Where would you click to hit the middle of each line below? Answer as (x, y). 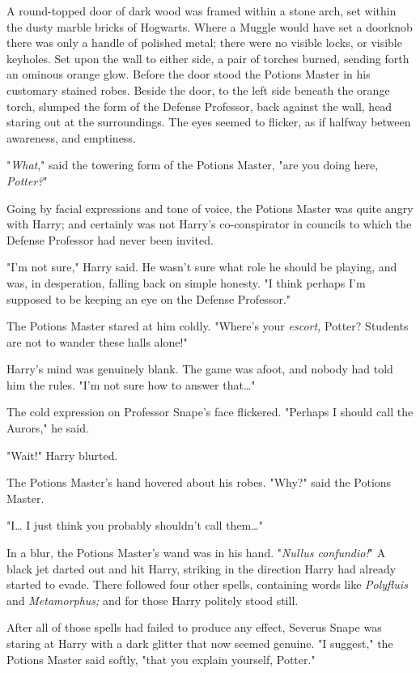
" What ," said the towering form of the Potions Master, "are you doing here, (193, 165)
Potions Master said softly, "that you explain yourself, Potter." (161, 659)
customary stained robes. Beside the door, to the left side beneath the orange (198, 89)
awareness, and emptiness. (71, 137)
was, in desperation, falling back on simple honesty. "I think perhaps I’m (186, 282)
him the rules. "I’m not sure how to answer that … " (131, 384)
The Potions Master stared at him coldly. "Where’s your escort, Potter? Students (208, 326)
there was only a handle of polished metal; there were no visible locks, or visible (204, 43)
